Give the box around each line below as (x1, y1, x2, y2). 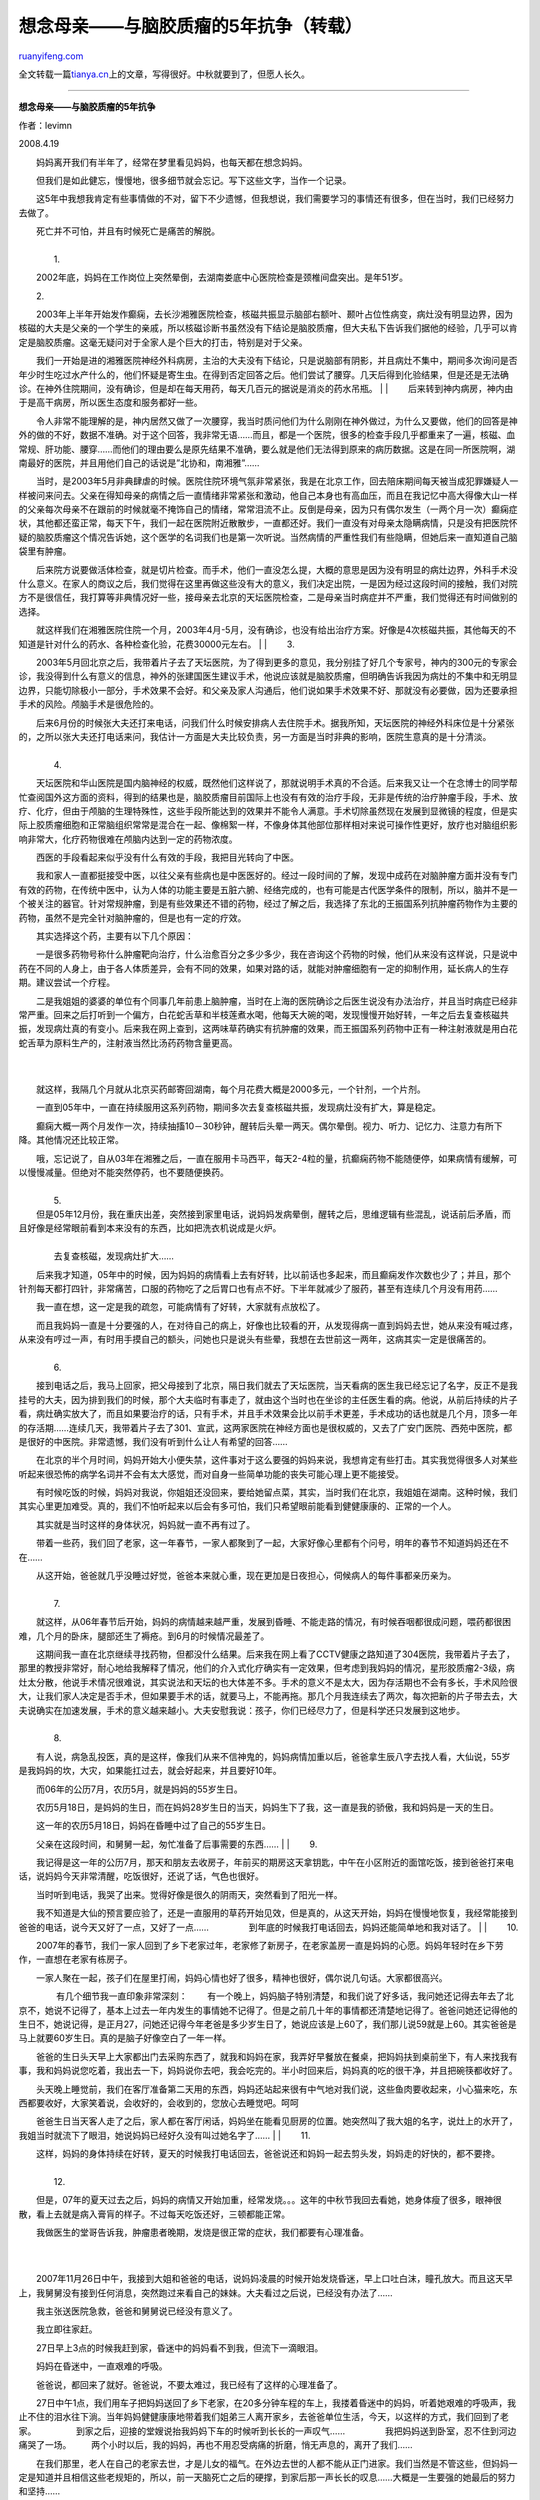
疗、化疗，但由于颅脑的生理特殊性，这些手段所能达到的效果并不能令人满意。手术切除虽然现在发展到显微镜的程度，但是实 (18, 805, 518, 817)
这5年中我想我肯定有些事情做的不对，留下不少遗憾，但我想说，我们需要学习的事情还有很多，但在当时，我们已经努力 (35, 193, 515, 205)
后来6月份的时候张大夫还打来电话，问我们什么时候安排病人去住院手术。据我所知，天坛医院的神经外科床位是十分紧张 (35, 716, 515, 729)
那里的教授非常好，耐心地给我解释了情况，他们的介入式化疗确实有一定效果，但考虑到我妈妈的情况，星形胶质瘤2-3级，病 (18, 1662, 515, 1674)
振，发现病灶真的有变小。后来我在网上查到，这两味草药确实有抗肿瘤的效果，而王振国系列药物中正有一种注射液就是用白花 (18, 1023, 518, 1035)
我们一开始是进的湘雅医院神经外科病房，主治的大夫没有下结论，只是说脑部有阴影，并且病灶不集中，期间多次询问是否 (35, 355, 518, 367)
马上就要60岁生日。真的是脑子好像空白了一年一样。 (18, 2032, 232, 2044)
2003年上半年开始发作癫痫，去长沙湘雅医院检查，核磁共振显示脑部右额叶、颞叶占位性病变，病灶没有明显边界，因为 (35, 308, 514, 320)
